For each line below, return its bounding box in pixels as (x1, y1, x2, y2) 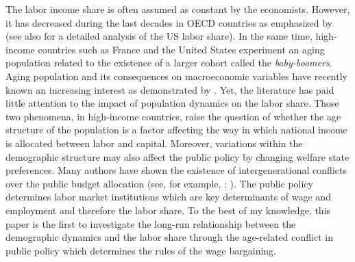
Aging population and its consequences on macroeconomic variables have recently (5, 68, 347, 83)
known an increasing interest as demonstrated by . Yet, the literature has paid (5, 82, 334, 96)
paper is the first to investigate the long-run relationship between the (5, 216, 296, 231)
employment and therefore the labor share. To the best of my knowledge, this (5, 202, 331, 217)
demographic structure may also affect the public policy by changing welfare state (5, 149, 350, 163)
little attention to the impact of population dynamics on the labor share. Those (5, 96, 339, 110)
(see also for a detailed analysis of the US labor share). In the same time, (5, 29, 313, 43)
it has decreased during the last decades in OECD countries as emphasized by (5, 15, 333, 29)
